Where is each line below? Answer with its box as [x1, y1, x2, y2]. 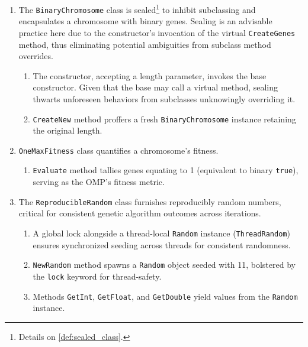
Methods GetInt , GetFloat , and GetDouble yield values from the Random [33, 290, 298, 302]
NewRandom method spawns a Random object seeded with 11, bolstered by [33, 258, 296, 271]
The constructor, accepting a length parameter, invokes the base [33, 69, 267, 82]
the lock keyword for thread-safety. [33, 270, 162, 282]
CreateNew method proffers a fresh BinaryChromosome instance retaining [33, 112, 296, 125]
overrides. [18, 50, 53, 62]
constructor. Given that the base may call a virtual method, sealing [33, 81, 278, 93]
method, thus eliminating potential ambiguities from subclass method [18, 38, 271, 50]
